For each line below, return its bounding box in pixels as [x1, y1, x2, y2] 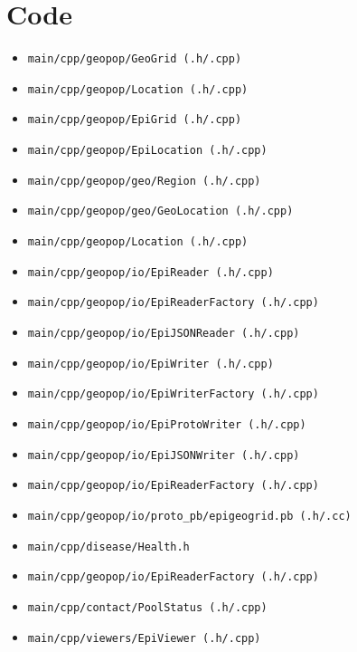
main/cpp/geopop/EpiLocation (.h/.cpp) [27, 144, 268, 158]
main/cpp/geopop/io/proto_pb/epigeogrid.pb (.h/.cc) [27, 509, 352, 523]
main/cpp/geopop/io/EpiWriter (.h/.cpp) [27, 357, 274, 370]
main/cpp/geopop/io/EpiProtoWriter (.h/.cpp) [27, 418, 306, 431]
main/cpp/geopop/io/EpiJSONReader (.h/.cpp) [27, 327, 300, 340]
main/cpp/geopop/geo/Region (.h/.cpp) [27, 174, 261, 187]
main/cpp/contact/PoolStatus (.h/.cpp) [27, 600, 268, 614]
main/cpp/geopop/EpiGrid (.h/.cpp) [27, 113, 242, 127]
